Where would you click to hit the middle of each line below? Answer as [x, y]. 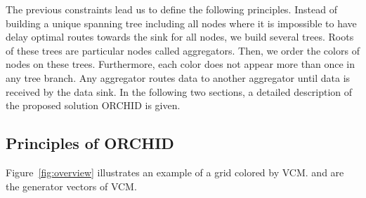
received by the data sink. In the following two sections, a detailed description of [179, 91]
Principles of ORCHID [90, 143]
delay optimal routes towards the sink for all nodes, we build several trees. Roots [180, 37]
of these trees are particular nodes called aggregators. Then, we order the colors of [183, 50]
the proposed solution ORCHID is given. [93, 105]
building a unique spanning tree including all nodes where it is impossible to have [181, 23]
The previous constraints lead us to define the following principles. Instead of [171, 9]
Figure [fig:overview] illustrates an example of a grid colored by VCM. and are [175, 172]
